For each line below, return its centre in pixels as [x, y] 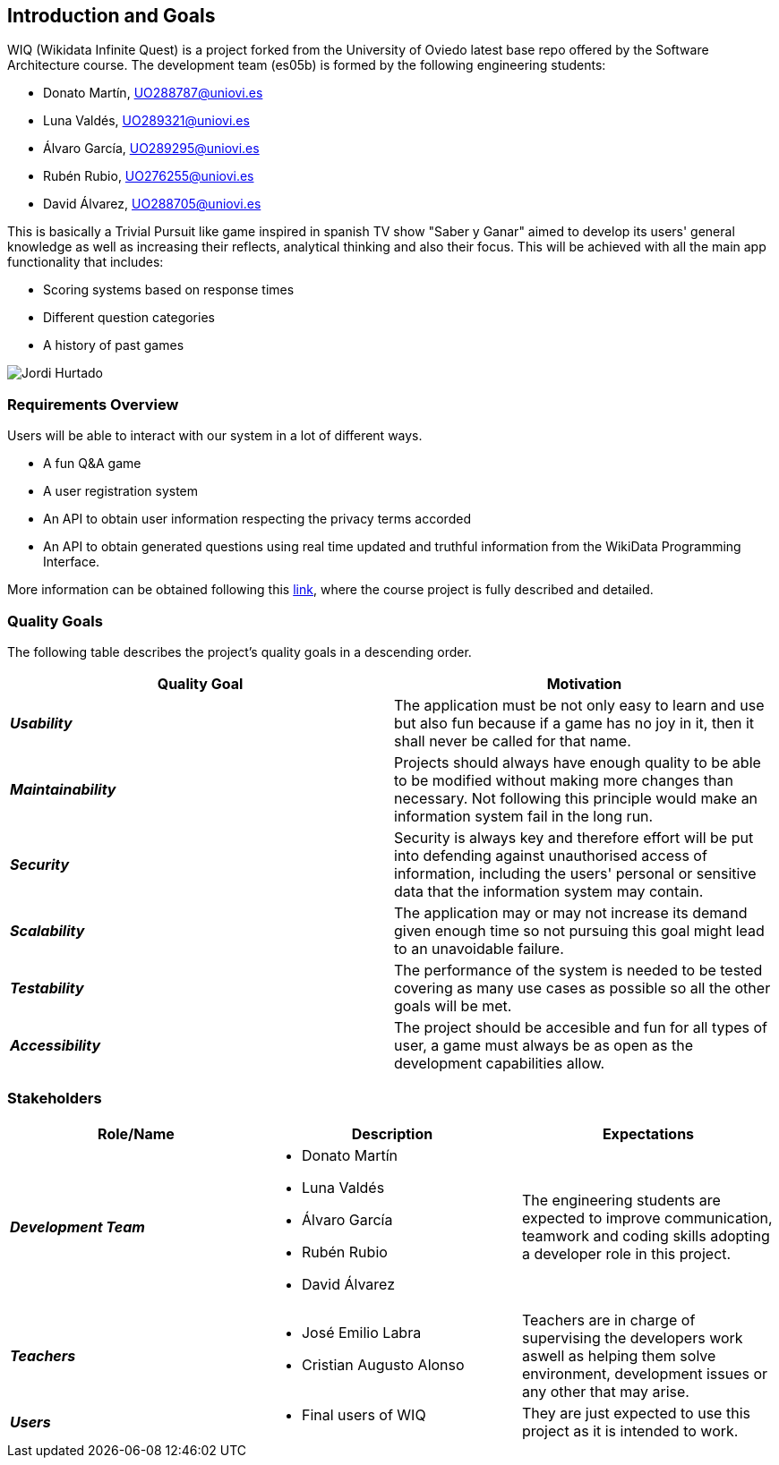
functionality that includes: [86, 262]
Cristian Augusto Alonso [383, 1364]
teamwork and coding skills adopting [646, 1235]
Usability [41, 723]
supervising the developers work [632, 1337]
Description [392, 1133]
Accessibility [56, 1045]
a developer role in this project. [626, 1253]
